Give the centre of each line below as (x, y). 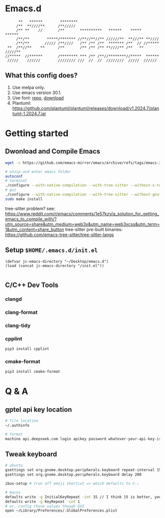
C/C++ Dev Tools (32, 285)
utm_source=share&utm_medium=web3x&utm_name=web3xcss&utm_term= (82, 224)
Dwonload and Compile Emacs (53, 151)
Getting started (37, 133)
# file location (22, 421)
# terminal (16, 181)
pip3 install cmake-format (33, 372)
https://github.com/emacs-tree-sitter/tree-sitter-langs (60, 235)
